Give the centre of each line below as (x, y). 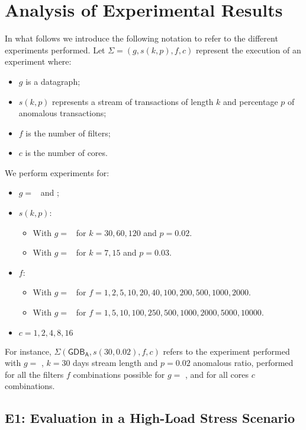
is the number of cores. (66, 153)
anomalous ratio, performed (243, 363)
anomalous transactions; (62, 113)
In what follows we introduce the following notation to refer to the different (141, 38)
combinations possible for (119, 374)
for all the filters (34, 374)
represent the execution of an (248, 50)
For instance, (28, 351)
